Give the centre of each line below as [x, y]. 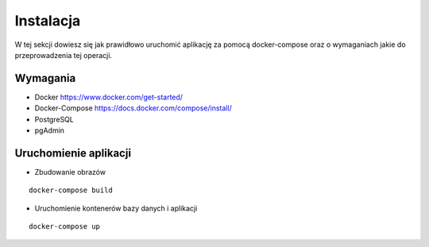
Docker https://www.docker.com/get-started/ [108, 97]
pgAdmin [50, 130]
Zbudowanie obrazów [70, 172]
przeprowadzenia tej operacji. [64, 55]
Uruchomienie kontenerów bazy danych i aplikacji [116, 208]
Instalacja [48, 21]
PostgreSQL [54, 119]
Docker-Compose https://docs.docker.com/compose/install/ [133, 108]
